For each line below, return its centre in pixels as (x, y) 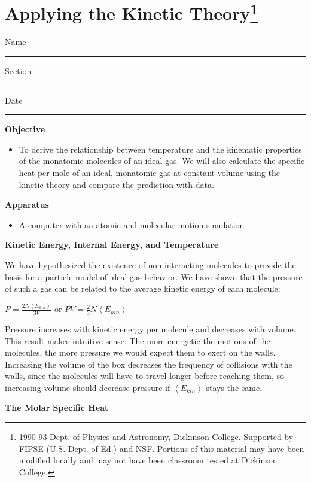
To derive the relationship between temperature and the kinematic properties (160, 149)
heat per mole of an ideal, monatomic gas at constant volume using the (149, 173)
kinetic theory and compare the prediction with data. (116, 184)
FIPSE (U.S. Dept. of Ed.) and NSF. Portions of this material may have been (161, 448)
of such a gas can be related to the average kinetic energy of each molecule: (143, 288)
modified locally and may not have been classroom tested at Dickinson (148, 460)
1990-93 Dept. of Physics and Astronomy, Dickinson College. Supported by (156, 437)
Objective (25, 129)
